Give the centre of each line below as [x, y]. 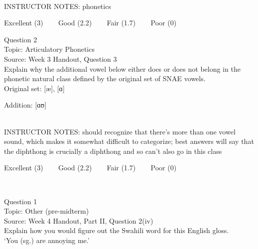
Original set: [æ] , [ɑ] [34, 88]
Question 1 [21, 201]
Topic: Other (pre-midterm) [47, 211]
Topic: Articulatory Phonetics [49, 49]
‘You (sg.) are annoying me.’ [47, 240]
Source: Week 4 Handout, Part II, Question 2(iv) [79, 220]
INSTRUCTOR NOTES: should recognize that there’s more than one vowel [120, 131]
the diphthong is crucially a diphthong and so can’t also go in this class [113, 151]
